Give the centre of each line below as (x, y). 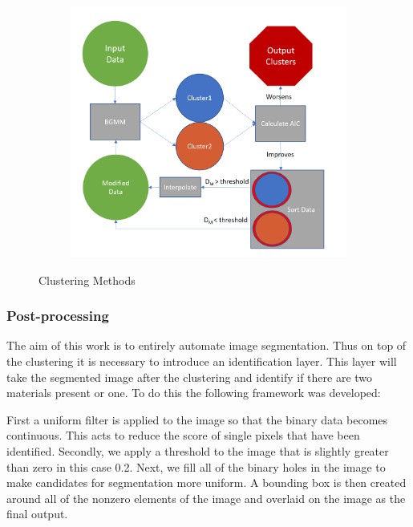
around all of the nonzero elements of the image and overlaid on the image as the (206, 498)
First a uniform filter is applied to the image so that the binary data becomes (197, 419)
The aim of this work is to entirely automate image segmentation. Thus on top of (206, 345)
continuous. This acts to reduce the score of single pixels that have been (183, 435)
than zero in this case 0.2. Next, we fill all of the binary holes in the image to (196, 466)
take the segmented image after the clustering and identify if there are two (190, 377)
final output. (37, 514)
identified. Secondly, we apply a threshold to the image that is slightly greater (198, 451)
